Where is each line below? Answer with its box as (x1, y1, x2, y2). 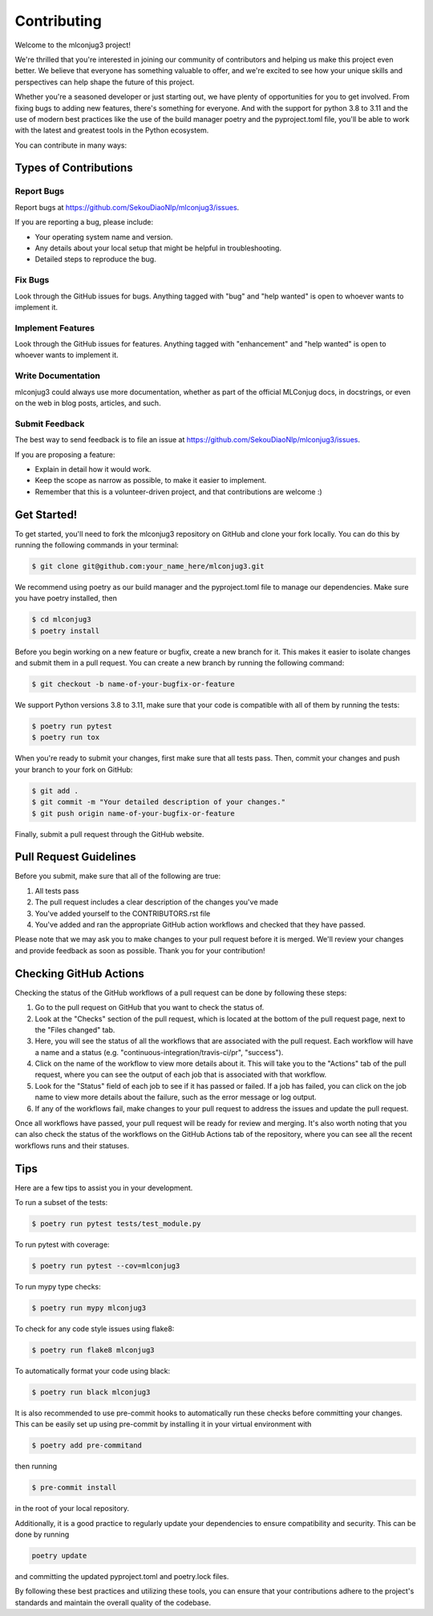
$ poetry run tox (31, 733, 100, 742)
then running (14, 1461, 58, 1472)
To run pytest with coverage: (14, 1240, 110, 1249)
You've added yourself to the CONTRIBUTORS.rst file (34, 908, 211, 918)
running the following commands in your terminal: (14, 540, 180, 550)
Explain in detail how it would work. (34, 464, 152, 473)
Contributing (14, 12, 102, 30)
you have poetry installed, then (14, 594, 118, 603)
